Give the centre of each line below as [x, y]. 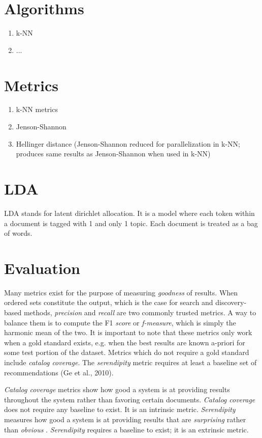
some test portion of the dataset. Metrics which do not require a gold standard [127, 352]
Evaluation [42, 268]
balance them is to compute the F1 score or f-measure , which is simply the [120, 322]
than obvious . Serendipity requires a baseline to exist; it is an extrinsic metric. [126, 429]
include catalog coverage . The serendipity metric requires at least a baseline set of [130, 362]
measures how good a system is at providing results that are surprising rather [125, 419]
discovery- [231, 302]
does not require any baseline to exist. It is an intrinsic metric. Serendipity [120, 409]
